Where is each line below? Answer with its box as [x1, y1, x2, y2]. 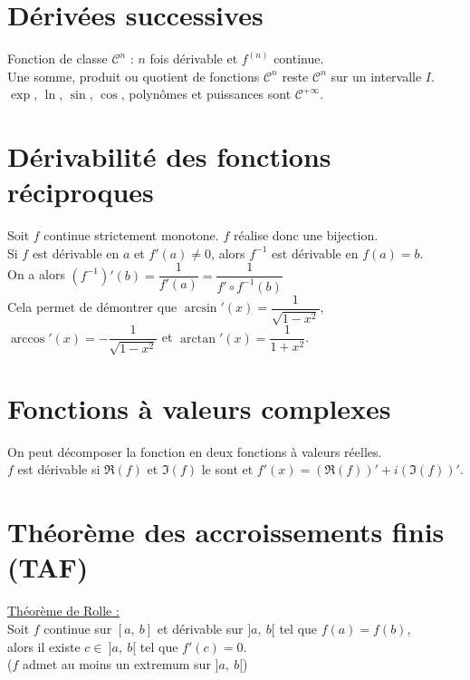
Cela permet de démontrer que [7, 297, 177, 316]
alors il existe [7, 636, 81, 656]
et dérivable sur [157, 618, 244, 637]
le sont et [201, 460, 254, 479]
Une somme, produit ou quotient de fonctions [7, 66, 260, 85]
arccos [10, 332, 45, 345]
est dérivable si [17, 460, 101, 479]
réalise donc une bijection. [233, 226, 379, 245]
